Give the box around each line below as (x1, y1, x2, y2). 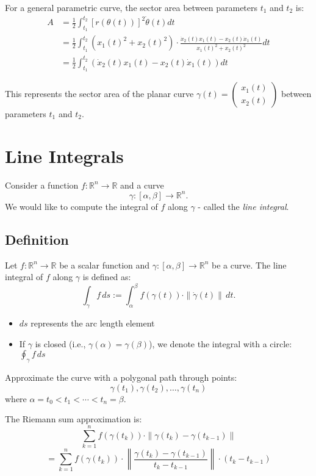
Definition (5, 229, 69, 248)
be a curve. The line (212, 258, 287, 271)
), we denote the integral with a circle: (149, 337, 292, 350)
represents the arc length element (31, 317, 155, 330)
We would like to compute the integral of (5, 200, 158, 212)
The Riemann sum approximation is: (5, 413, 142, 425)
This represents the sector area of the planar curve (5, 87, 194, 99)
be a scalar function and (59, 258, 150, 271)
